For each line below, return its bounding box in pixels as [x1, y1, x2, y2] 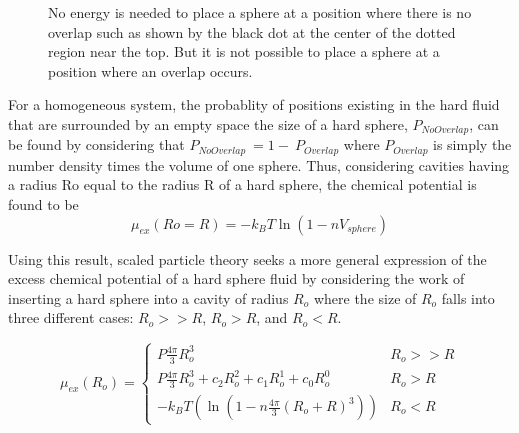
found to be [8, 194, 79, 215]
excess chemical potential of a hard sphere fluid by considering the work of [8, 268, 465, 289]
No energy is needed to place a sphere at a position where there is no [48, 2, 472, 22]
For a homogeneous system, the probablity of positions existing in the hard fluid [8, 94, 500, 115]
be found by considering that [8, 134, 185, 155]
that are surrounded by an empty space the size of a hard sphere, [8, 113, 408, 134]
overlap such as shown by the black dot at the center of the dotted [48, 21, 456, 42]
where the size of [313, 287, 417, 308]
